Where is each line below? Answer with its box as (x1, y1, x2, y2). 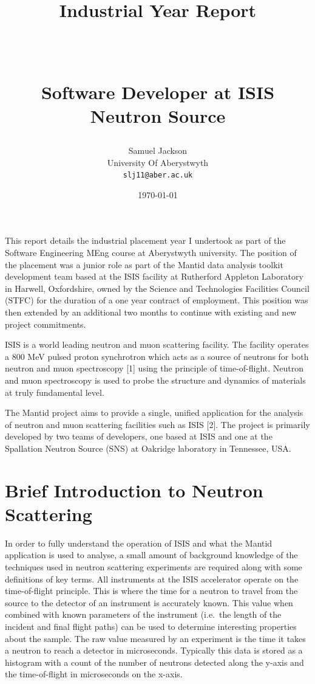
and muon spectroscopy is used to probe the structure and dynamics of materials (5, 373, 306, 386)
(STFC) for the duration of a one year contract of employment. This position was (5, 294, 308, 306)
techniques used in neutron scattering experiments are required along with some (5, 560, 302, 573)
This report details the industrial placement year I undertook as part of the (5, 234, 286, 247)
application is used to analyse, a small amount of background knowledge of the (5, 548, 298, 561)
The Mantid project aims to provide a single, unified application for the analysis (5, 406, 303, 419)
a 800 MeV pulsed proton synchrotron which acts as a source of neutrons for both (5, 350, 309, 362)
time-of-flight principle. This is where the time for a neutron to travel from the (5, 584, 298, 597)
